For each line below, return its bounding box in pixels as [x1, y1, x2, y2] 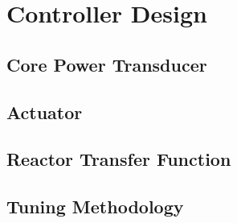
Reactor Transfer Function [6, 147, 231, 171]
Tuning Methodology [6, 194, 184, 219]
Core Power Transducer [6, 52, 207, 76]
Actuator [6, 99, 83, 124]
